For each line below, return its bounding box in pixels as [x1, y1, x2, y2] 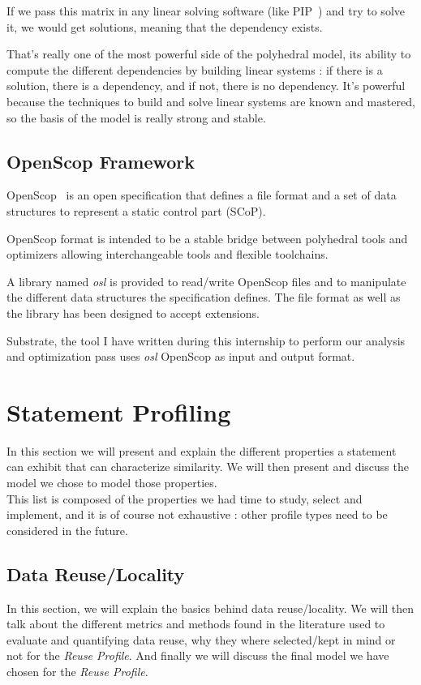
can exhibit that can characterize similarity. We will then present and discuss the [6, 458, 409, 475]
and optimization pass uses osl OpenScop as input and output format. [6, 348, 355, 365]
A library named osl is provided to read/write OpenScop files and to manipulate [6, 272, 406, 289]
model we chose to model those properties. [6, 474, 217, 491]
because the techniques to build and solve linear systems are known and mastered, [6, 92, 415, 109]
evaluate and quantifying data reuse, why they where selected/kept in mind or [6, 631, 396, 648]
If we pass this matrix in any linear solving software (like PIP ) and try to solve [6, 2, 405, 19]
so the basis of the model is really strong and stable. [6, 109, 266, 126]
